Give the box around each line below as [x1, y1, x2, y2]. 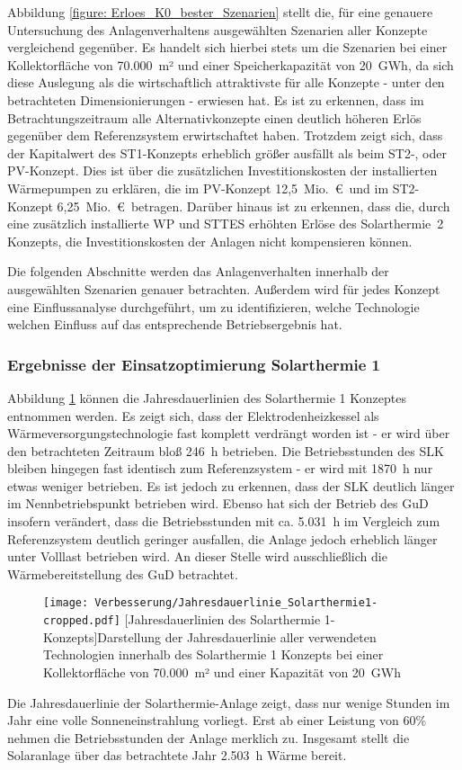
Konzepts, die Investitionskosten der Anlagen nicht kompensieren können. [7, 231, 413, 250]
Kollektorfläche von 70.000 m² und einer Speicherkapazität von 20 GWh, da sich [7, 55, 454, 74]
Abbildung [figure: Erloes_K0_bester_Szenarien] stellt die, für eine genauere [7, 3, 433, 21]
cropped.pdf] [43, 614, 120, 628]
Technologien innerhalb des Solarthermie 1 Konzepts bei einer [43, 645, 384, 664]
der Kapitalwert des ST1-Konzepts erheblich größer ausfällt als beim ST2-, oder [7, 143, 447, 162]
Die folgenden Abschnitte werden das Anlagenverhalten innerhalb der [7, 262, 389, 281]
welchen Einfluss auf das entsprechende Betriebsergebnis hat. [7, 315, 342, 334]
